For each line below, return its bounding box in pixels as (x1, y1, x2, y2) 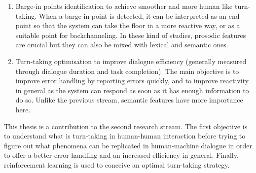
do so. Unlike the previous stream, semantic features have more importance (15, 95, 243, 105)
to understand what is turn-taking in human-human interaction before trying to (4, 131, 246, 141)
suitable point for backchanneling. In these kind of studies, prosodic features (15, 30, 246, 40)
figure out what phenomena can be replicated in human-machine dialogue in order (4, 140, 253, 150)
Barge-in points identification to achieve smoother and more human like (15, 1, 233, 11)
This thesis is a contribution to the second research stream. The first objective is (4, 121, 248, 131)
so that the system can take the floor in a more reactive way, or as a (34, 20, 240, 31)
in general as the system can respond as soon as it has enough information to (15, 85, 249, 95)
